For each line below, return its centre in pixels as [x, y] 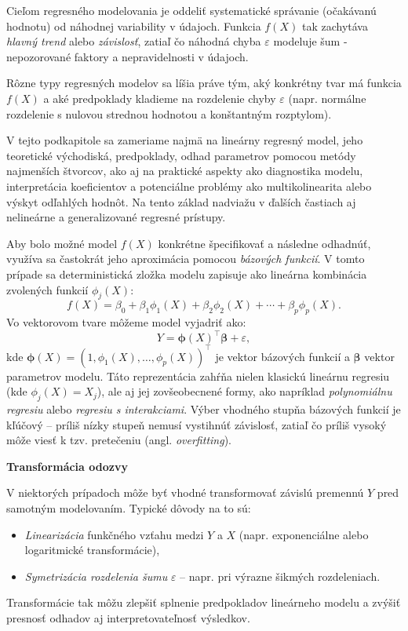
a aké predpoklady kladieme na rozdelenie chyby [160, 98]
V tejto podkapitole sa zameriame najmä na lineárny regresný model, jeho [185, 140]
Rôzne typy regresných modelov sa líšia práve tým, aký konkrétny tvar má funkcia [204, 83]
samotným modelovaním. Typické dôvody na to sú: [129, 508]
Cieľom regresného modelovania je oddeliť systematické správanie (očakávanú [191, 10]
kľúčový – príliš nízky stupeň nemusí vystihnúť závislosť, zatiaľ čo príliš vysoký [197, 424]
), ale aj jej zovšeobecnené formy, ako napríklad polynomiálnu [244, 391]
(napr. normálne [327, 98]
